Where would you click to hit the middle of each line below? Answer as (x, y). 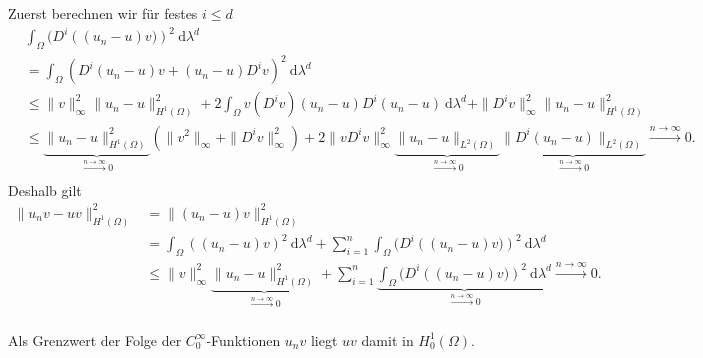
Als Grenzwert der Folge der (95, 339)
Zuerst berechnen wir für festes (103, 13)
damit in (387, 339)
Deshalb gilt (45, 189)
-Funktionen (243, 339)
